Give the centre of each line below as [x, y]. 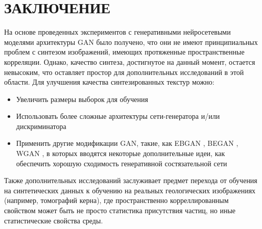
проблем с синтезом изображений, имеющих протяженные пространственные [124, 52]
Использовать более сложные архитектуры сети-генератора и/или [118, 116]
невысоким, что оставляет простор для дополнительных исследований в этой [124, 72]
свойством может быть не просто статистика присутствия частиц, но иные [120, 210]
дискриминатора [41, 126]
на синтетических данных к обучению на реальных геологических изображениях [130, 190]
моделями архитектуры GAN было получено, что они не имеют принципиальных [131, 42]
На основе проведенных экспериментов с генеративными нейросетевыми [117, 32]
